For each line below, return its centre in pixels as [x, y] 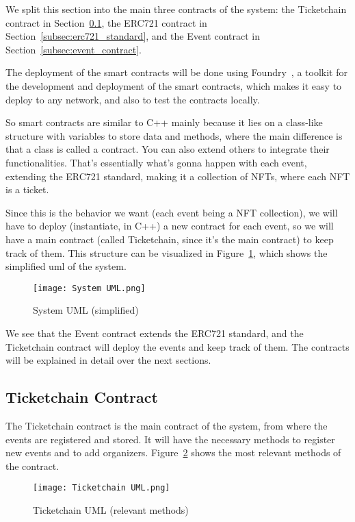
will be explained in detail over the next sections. [108, 360]
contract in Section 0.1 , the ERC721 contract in [106, 22]
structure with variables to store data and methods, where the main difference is [174, 135]
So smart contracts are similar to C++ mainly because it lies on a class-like [164, 122]
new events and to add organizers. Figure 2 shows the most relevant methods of [173, 452]
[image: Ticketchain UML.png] [102, 488]
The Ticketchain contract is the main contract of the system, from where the [167, 425]
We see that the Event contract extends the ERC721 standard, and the [155, 333]
